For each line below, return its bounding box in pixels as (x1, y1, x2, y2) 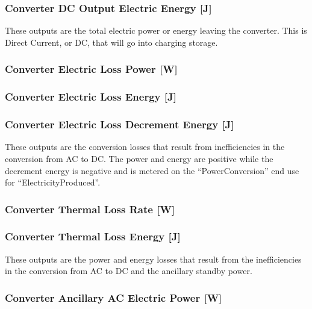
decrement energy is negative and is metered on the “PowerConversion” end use (5, 164, 299, 176)
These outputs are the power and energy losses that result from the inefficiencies (5, 252, 302, 265)
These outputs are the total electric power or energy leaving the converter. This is (5, 24, 307, 37)
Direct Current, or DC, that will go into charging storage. (5, 36, 218, 48)
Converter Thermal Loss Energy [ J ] (5, 229, 181, 244)
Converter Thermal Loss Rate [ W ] (5, 201, 175, 216)
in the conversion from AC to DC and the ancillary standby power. (5, 264, 252, 277)
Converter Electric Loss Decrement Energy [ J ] (5, 117, 234, 132)
